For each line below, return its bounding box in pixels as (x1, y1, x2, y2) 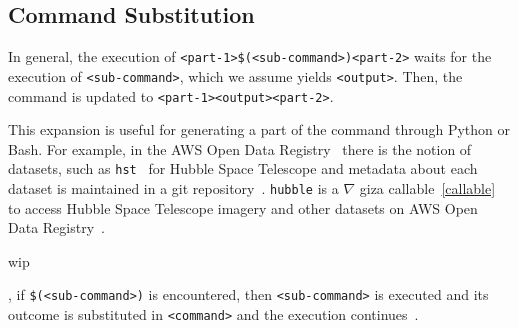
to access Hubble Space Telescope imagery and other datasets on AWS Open (8, 197, 478, 218)
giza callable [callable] (359, 178, 496, 199)
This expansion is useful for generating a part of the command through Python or (8, 119, 511, 140)
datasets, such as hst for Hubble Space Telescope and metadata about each (8, 158, 478, 179)
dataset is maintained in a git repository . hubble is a (8, 178, 339, 199)
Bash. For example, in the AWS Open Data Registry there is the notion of (8, 138, 472, 159)
